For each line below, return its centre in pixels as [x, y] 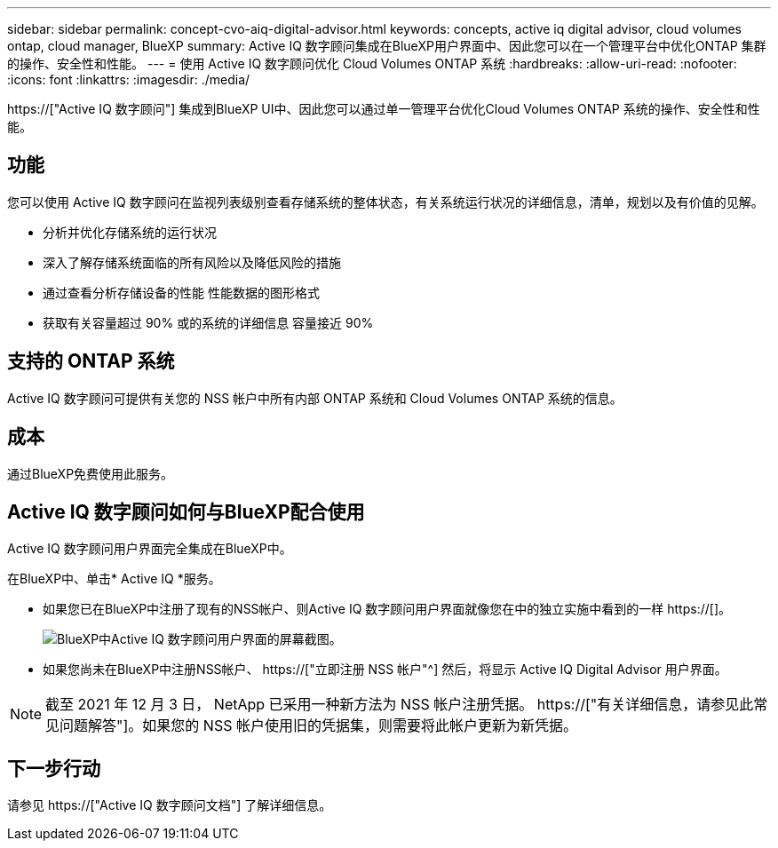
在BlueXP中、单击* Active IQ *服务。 [114, 579]
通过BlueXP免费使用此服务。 [91, 473]
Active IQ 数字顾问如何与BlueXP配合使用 [186, 511]
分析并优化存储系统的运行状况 [130, 232]
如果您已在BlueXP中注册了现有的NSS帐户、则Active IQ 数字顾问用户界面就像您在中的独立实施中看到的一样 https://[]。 [387, 609]
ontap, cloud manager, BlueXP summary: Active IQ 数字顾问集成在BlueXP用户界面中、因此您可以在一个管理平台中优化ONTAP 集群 [387, 46]
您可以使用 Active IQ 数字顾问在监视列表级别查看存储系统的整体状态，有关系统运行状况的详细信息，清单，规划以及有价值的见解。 [385, 202]
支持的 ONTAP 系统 [91, 361]
